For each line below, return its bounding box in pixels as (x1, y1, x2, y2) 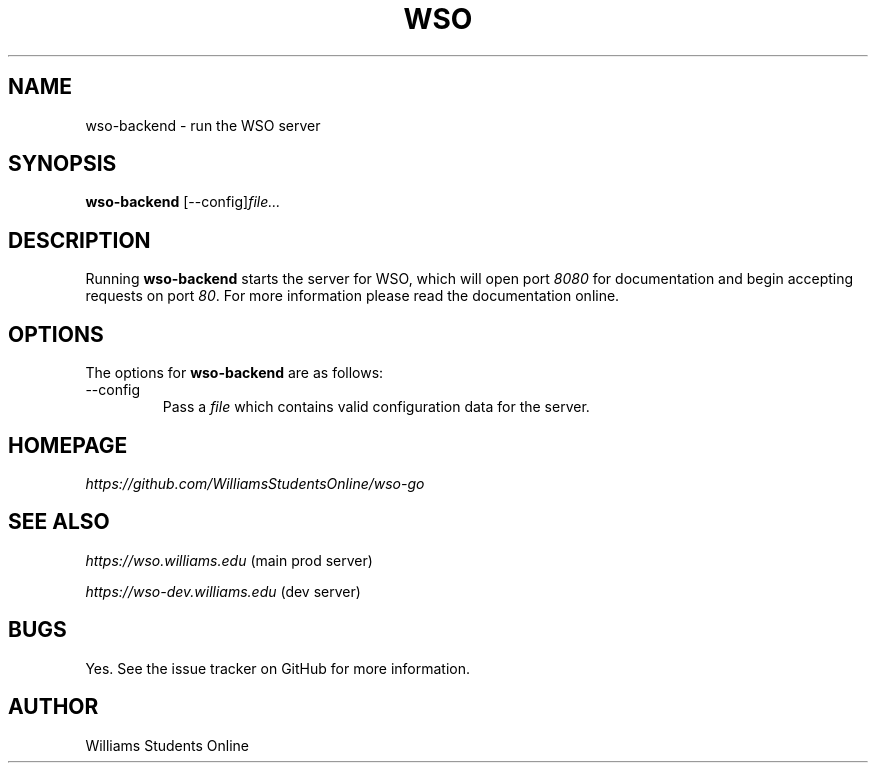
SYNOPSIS (8, 151, 117, 177)
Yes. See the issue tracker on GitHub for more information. (85, 659, 471, 677)
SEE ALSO (8, 509, 110, 535)
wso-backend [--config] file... (85, 193, 281, 211)
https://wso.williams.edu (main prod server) (85, 551, 373, 569)
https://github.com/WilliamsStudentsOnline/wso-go (85, 474, 425, 492)
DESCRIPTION (8, 227, 151, 253)
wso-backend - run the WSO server (85, 116, 321, 134)
